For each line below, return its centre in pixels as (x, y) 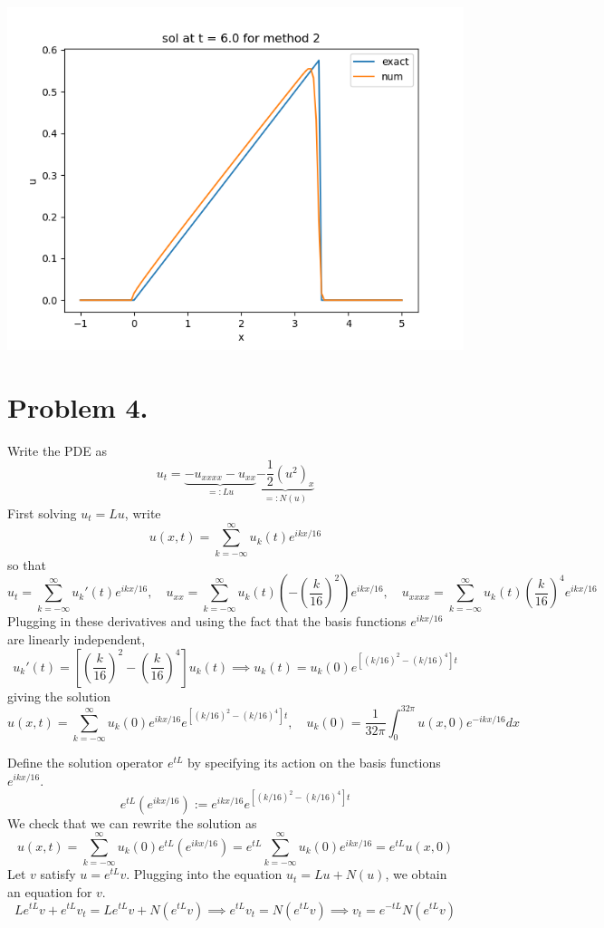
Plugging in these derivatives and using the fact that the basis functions (207, 621)
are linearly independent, (77, 638)
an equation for (50, 891)
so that (27, 564)
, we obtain (416, 874)
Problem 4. (78, 406)
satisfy (58, 874)
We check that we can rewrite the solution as (132, 822)
